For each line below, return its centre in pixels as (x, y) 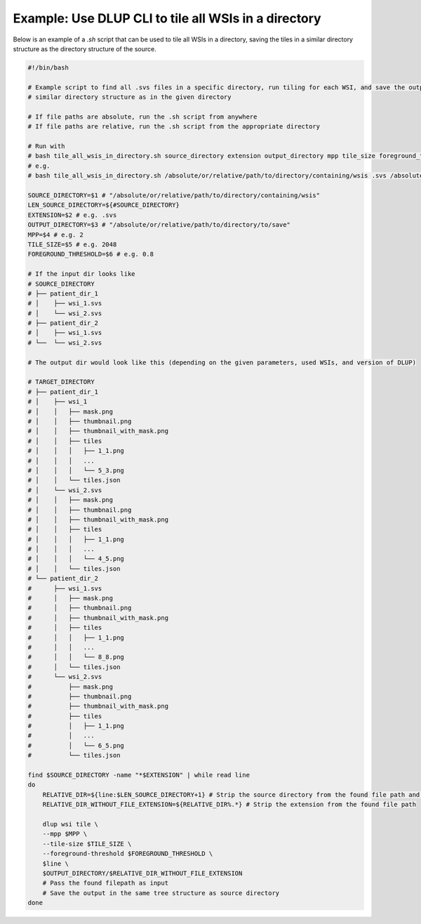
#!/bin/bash (48, 67)
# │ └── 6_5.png (76, 745)
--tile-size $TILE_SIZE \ (87, 844)
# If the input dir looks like (82, 274)
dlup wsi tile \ (70, 824)
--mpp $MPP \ (65, 834)
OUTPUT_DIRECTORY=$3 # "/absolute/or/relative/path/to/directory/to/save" (159, 225)
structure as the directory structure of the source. (85, 48)
